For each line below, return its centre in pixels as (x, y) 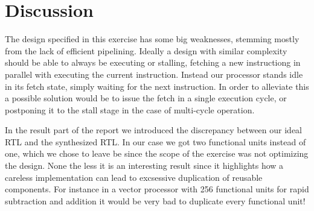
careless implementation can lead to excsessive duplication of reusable (134, 177)
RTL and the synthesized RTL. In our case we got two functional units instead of (155, 141)
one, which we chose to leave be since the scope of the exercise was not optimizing (157, 153)
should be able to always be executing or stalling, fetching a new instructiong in (153, 62)
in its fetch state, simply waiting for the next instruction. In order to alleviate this (157, 86)
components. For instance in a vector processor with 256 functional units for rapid (157, 189)
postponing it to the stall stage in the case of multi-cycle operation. (130, 109)
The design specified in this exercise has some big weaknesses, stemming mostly (152, 39)
